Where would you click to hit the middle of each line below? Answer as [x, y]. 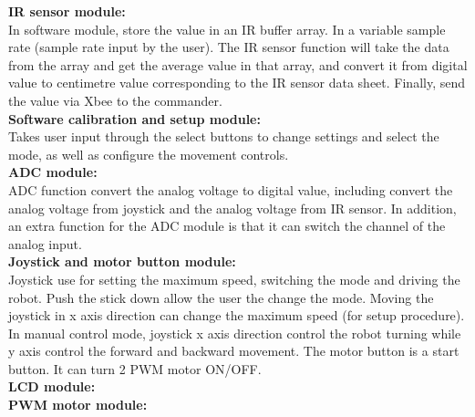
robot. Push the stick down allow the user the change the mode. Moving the [221, 297]
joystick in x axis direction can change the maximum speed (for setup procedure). [237, 315]
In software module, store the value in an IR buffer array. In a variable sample [227, 29]
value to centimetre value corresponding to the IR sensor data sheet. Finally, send [237, 83]
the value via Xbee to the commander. [115, 100]
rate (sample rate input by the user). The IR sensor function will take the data [229, 47]
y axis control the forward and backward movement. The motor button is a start [234, 351]
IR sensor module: [67, 11]
